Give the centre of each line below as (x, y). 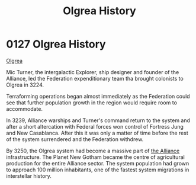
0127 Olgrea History (56, 44)
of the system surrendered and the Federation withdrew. (75, 139)
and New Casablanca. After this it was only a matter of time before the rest (97, 133)
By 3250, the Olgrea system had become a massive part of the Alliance (93, 151)
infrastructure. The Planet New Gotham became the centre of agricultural (95, 157)
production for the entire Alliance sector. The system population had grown (98, 163)
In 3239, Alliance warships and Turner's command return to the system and (98, 120)
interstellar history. (29, 176)
